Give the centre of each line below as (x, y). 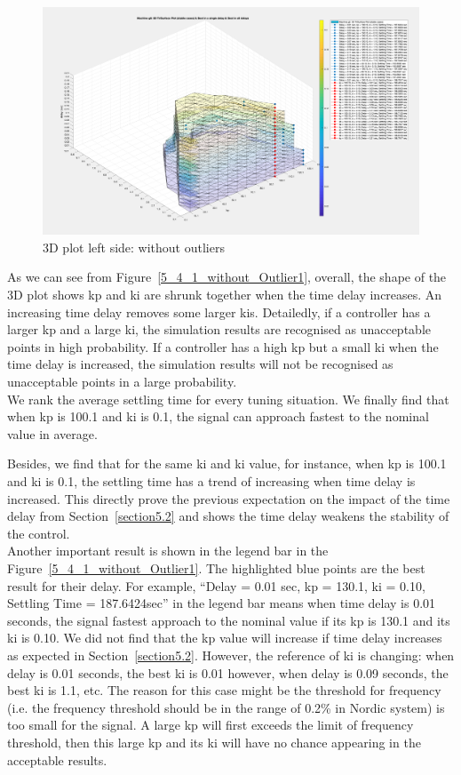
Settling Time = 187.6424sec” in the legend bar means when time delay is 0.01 (222, 603)
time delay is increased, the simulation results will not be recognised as (200, 364)
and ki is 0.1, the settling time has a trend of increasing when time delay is (211, 481)
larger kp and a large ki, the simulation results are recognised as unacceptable (219, 329)
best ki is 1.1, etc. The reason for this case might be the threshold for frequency (224, 690)
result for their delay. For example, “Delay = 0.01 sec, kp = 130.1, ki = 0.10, (216, 585)
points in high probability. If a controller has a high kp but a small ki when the (223, 346)
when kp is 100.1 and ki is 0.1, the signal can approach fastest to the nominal (218, 416)
